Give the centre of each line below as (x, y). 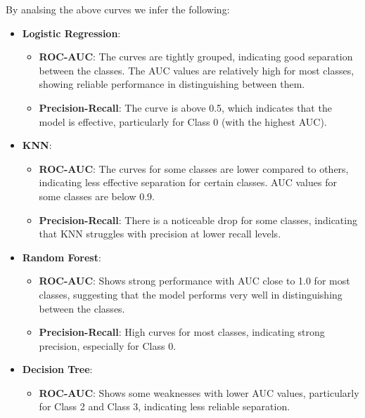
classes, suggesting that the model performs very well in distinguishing (191, 294)
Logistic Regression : (71, 33)
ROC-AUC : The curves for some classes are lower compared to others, (194, 168)
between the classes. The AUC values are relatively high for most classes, (197, 70)
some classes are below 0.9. (97, 196)
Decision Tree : (57, 369)
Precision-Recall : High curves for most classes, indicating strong (182, 332)
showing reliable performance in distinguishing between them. (172, 84)
